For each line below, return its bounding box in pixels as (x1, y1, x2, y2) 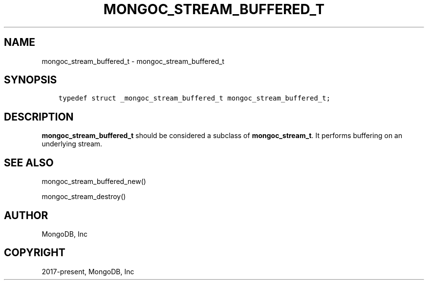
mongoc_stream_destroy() (42, 192, 126, 201)
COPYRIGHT (4, 246, 65, 259)
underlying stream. (42, 140, 103, 148)
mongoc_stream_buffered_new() (42, 177, 146, 186)
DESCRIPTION (4, 110, 74, 123)
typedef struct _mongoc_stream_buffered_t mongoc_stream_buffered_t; (58, 94, 331, 102)
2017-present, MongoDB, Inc (42, 267, 134, 276)
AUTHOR (4, 209, 48, 222)
